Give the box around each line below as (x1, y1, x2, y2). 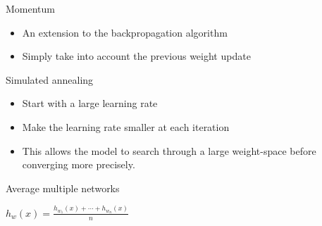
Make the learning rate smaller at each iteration (22, 119, 230, 134)
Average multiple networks (6, 180, 120, 195)
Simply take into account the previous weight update (22, 49, 251, 63)
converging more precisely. (22, 157, 135, 172)
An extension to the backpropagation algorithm (22, 25, 228, 39)
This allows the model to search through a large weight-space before (22, 143, 316, 158)
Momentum (6, 1, 55, 15)
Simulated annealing (6, 72, 94, 87)
